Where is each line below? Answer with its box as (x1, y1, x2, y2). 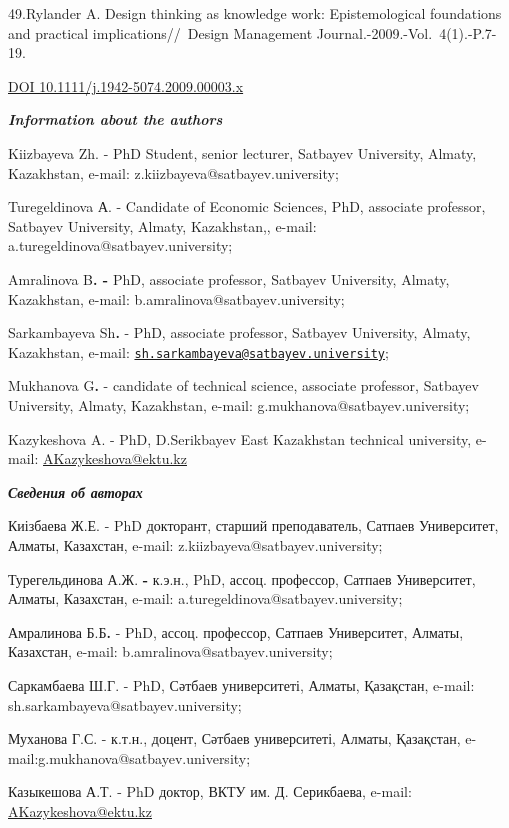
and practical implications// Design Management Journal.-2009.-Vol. (8, 22, 433, 43)
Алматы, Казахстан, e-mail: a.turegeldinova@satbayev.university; (8, 588, 403, 609)
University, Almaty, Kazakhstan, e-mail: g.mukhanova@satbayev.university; (8, 394, 470, 415)
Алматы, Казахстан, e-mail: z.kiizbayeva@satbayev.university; (8, 534, 383, 555)
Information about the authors (8, 109, 223, 130)
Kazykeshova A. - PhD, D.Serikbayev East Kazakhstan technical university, (8, 428, 472, 449)
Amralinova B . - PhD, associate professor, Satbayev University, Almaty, (8, 268, 450, 289)
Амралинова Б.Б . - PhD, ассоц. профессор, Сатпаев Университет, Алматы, (8, 621, 464, 642)
